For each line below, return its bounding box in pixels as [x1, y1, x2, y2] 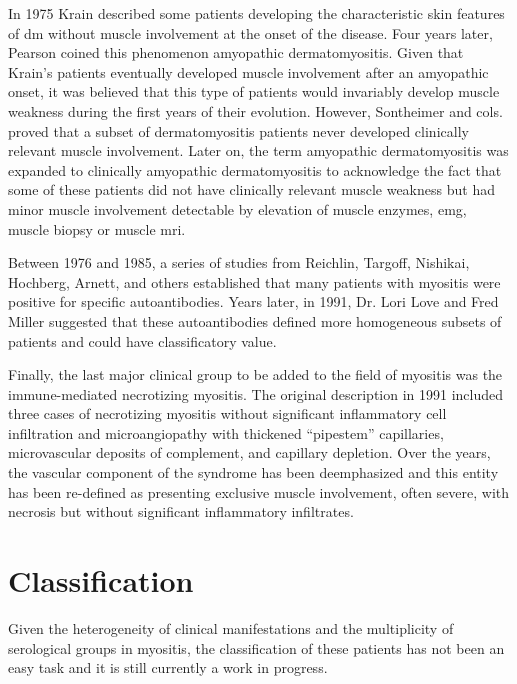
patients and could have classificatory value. [8, 330, 277, 351]
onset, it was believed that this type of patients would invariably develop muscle [8, 81, 500, 102]
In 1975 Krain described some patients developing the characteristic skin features [8, 3, 505, 23]
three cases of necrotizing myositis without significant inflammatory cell [8, 403, 447, 424]
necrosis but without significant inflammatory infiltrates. [8, 501, 354, 522]
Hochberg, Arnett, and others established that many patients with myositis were [8, 271, 501, 292]
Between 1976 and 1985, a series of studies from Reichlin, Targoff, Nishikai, [8, 252, 470, 273]
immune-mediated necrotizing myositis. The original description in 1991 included [8, 383, 504, 404]
